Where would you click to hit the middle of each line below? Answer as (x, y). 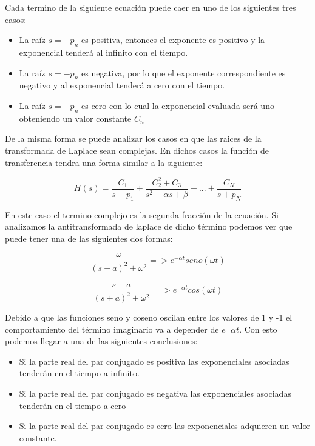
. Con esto (258, 329)
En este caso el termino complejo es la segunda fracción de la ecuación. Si (142, 214)
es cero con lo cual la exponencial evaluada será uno (178, 105)
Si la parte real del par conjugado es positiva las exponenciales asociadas (154, 361)
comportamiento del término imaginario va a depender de (112, 329)
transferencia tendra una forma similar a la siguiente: (104, 162)
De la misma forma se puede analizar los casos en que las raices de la (133, 138)
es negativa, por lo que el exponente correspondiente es (183, 72)
